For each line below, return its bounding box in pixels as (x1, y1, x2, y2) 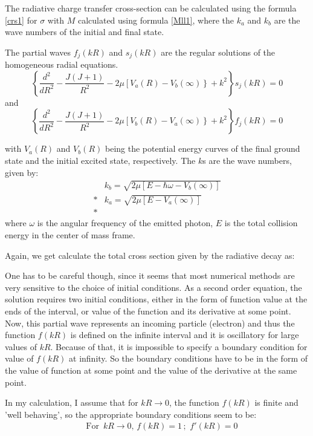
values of (5, 340, 37, 353)
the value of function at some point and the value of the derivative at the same (5, 363, 297, 376)
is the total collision (224, 216, 298, 229)
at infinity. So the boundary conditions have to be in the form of (69, 352, 308, 365)
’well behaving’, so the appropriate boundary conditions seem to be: (5, 408, 257, 420)
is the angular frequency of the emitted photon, (37, 216, 213, 229)
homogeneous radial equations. (5, 58, 118, 71)
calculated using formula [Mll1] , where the (77, 13, 234, 26)
